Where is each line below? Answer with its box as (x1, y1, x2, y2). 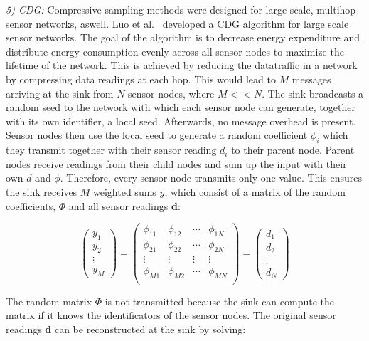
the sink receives (6, 184, 77, 199)
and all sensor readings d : (68, 198, 181, 213)
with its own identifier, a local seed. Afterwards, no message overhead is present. (6, 113, 356, 128)
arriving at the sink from (6, 85, 114, 100)
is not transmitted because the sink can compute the (105, 293, 335, 308)
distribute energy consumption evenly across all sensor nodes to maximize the (6, 43, 344, 58)
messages (292, 71, 331, 86)
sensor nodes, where (128, 85, 215, 100)
